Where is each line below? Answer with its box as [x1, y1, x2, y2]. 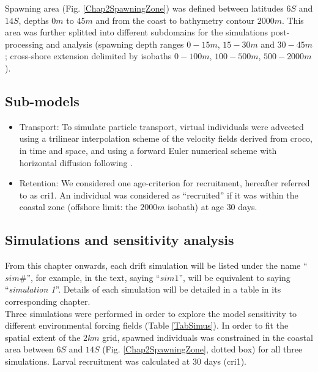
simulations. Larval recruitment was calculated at [5, 354, 190, 367]
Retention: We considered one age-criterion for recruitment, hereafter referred [19, 177, 310, 189]
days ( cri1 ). [204, 354, 246, 367]
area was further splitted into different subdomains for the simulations [5, 26, 268, 38]
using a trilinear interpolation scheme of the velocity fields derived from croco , [19, 132, 313, 145]
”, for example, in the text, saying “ [26, 271, 160, 283]
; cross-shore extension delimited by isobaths [5, 49, 172, 62]
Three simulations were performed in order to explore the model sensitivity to [5, 307, 297, 319]
